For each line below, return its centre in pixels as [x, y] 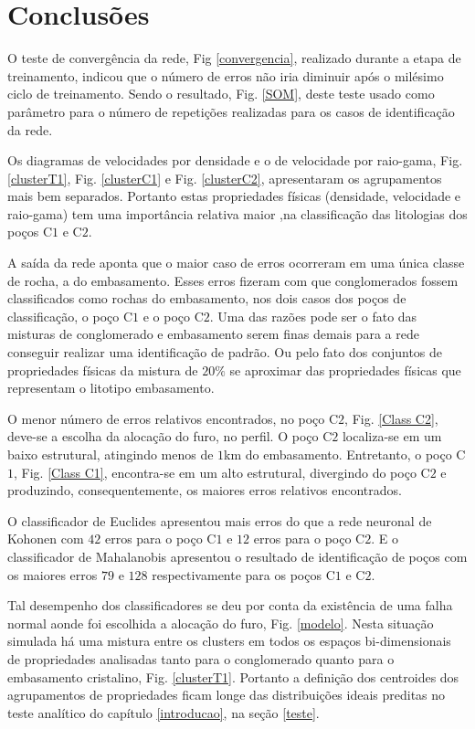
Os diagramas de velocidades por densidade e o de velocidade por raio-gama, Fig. [235, 160]
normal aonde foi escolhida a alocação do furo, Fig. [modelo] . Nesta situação [221, 623]
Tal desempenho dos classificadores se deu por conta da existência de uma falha [230, 605]
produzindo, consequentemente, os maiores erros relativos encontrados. [205, 490]
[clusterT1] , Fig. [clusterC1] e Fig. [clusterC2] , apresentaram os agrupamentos [225, 178]
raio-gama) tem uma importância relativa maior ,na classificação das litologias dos [237, 213]
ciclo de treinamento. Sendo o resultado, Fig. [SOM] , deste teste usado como [221, 94]
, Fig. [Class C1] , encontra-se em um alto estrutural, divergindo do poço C [222, 472]
